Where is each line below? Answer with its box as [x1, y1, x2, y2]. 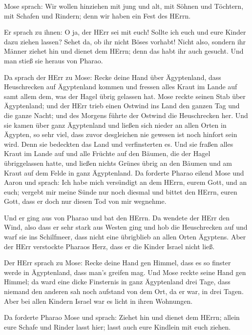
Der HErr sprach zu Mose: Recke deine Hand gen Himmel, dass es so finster [4, 257, 231, 268]
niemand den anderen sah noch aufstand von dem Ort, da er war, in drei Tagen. [4, 286, 244, 296]
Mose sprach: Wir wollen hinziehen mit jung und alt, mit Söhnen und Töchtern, [4, 1, 244, 11]
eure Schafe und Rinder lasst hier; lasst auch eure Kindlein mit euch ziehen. [4, 321, 231, 332]
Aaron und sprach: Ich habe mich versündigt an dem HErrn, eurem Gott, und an [4, 177, 247, 187]
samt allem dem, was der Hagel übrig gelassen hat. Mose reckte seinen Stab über [4, 91, 246, 101]
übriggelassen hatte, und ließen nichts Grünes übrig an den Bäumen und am [4, 158, 232, 168]
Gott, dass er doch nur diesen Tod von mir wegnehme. [4, 196, 167, 206]
